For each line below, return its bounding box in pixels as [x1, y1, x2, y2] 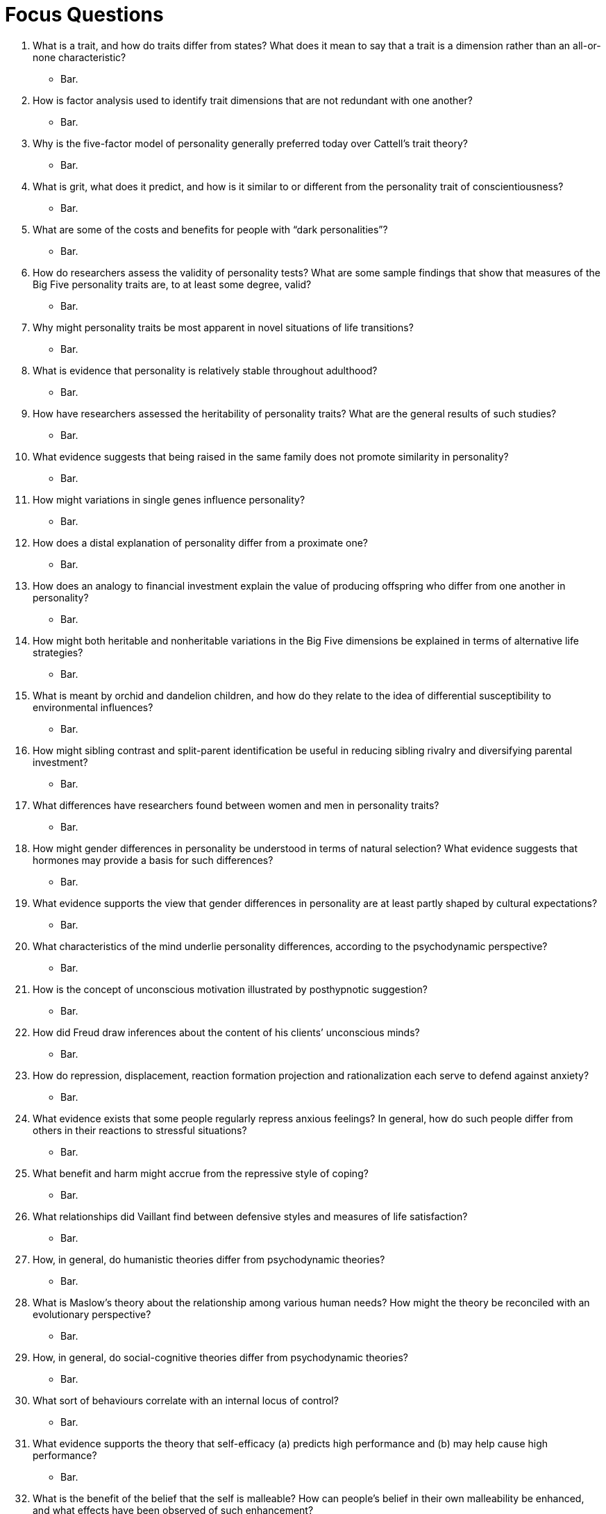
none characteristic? [33, 51, 126, 63]
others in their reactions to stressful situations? [33, 1124, 247, 1136]
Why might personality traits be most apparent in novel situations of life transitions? [33, 321, 414, 333]
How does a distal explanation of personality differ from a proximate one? [33, 536, 369, 549]
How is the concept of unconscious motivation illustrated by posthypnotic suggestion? [33, 983, 428, 995]
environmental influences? [33, 701, 153, 713]
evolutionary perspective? [33, 1308, 151, 1320]
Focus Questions [5, 3, 164, 26]
